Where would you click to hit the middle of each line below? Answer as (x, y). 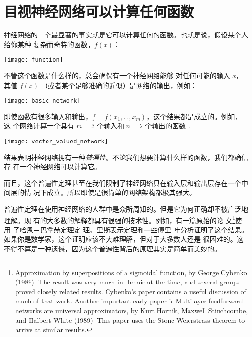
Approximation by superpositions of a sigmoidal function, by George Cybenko (131, 272)
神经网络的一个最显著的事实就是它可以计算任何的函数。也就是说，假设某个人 (126, 35)
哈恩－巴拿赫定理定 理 (55, 229)
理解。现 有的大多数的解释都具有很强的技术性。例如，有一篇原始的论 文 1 (120, 219)
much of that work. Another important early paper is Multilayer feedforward (129, 301)
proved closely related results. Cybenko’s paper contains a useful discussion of (131, 291)
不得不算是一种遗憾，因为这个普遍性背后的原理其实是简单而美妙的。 (112, 249)
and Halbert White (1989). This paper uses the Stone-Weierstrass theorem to (130, 320)
